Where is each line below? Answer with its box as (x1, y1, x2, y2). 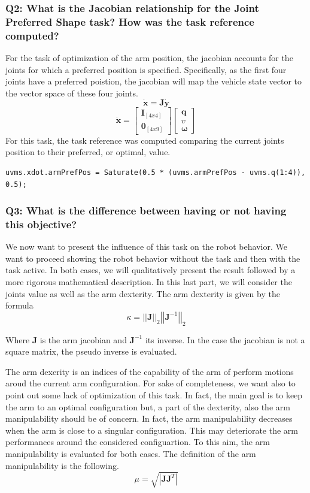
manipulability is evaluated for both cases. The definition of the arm (5, 447, 256, 459)
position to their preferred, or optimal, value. (5, 146, 171, 158)
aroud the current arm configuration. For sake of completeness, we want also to (5, 377, 296, 389)
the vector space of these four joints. (5, 86, 138, 99)
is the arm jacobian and (39, 333, 127, 346)
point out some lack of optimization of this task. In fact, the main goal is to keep (5, 389, 303, 401)
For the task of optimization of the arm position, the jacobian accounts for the (5, 52, 293, 64)
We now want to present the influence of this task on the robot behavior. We (5, 240, 287, 253)
